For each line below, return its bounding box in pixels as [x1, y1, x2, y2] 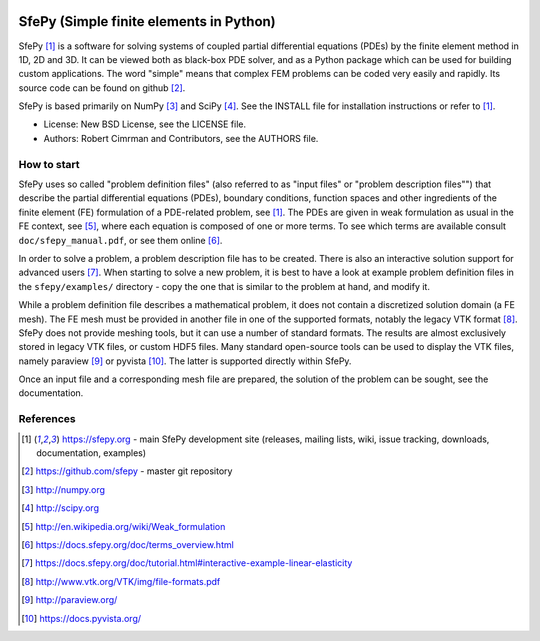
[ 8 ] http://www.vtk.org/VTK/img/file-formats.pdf [21, 575, 221, 587]
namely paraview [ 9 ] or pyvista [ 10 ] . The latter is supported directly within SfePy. [18, 355, 352, 367]
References [18, 412, 76, 426]
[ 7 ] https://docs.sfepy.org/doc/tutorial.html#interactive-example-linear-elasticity [21, 557, 353, 569]
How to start [18, 157, 80, 171]
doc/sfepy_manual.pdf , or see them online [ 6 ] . [18, 234, 223, 246]
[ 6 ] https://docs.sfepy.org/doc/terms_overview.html [21, 538, 234, 550]
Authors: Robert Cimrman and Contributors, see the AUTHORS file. [43, 132, 319, 144]
